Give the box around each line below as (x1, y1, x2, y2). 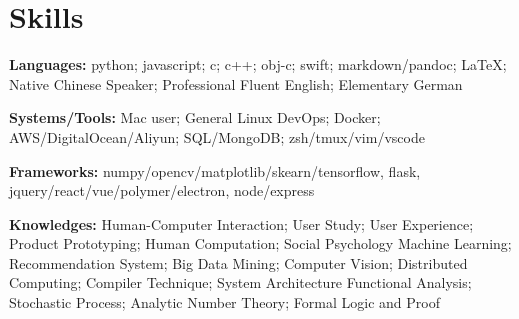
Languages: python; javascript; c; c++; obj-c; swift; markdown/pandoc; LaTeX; (9, 54, 507, 75)
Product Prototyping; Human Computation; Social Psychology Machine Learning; (9, 233, 512, 254)
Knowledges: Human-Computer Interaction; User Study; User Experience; (9, 213, 474, 234)
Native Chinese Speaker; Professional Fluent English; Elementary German (9, 73, 463, 94)
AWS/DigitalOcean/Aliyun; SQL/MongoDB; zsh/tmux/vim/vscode (9, 126, 425, 147)
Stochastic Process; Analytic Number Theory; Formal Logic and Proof (9, 292, 440, 313)
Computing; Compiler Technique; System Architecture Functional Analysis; (9, 272, 472, 293)
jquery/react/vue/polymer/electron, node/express (9, 180, 315, 201)
